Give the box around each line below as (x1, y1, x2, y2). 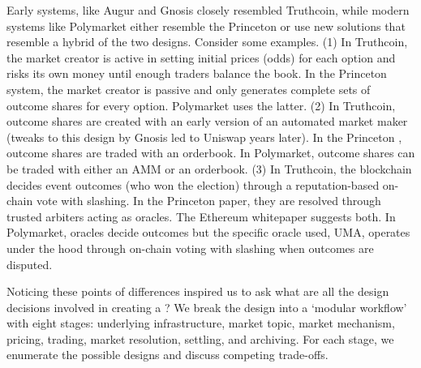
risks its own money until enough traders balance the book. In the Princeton (6, 65, 387, 82)
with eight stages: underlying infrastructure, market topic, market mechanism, (6, 315, 395, 332)
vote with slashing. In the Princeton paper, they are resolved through (36, 192, 381, 209)
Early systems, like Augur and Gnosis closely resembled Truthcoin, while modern (6, 2, 410, 18)
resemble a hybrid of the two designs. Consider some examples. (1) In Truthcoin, (6, 33, 408, 50)
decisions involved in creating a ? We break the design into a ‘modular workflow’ (6, 298, 407, 315)
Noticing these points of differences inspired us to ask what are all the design (6, 283, 389, 300)
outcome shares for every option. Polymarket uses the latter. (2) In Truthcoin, (6, 96, 396, 113)
